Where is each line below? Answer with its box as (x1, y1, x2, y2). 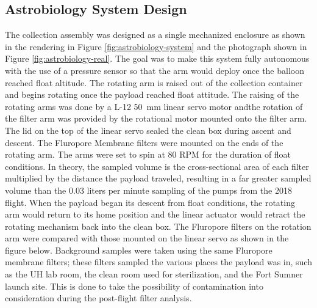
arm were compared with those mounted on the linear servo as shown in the (5, 232, 289, 244)
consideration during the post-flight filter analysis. (5, 291, 192, 304)
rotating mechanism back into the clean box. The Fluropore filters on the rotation (5, 219, 312, 232)
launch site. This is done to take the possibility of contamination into (5, 279, 263, 292)
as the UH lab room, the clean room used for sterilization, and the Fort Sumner (5, 268, 303, 280)
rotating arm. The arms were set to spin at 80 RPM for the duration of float (5, 148, 291, 161)
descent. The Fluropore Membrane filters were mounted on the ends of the (5, 136, 283, 148)
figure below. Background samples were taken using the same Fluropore (5, 243, 272, 256)
